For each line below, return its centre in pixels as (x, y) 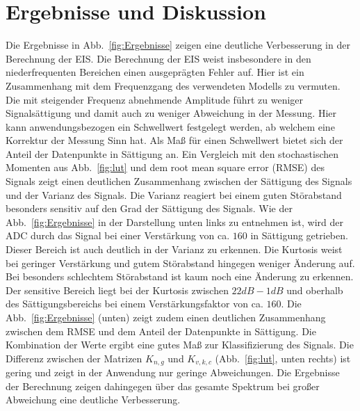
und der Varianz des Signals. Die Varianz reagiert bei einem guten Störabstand (174, 194)
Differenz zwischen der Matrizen (74, 358)
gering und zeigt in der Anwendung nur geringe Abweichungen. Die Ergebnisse (173, 372)
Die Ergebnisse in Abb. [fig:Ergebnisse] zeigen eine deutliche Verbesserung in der (178, 45)
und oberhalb (315, 290)
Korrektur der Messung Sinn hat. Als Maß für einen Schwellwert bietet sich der (174, 140)
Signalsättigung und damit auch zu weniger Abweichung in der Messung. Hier (171, 113)
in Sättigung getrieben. (299, 235)
